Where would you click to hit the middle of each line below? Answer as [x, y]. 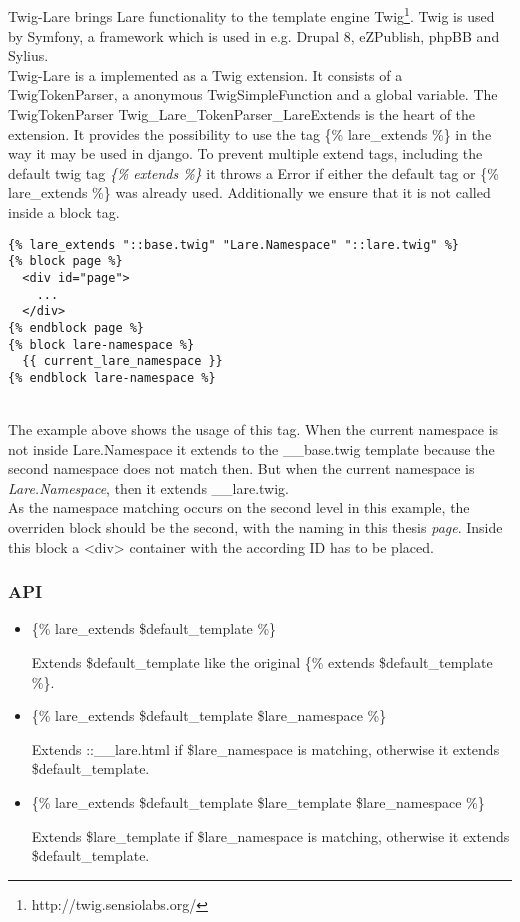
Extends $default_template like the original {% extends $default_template [262, 662]
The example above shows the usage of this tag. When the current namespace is [253, 429]
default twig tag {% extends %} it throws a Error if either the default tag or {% [253, 172]
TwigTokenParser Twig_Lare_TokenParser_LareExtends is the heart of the [242, 114]
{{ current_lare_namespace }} [122, 361]
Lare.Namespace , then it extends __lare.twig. [148, 487]
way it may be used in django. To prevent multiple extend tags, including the [245, 153]
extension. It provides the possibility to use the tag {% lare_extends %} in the [250, 133]
